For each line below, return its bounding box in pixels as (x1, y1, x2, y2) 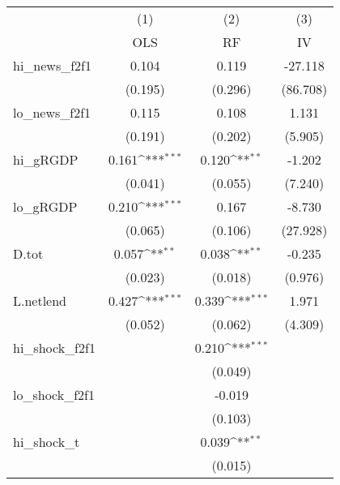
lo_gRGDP (13, 197, 78, 216)
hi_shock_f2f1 (13, 338, 96, 357)
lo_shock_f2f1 (13, 385, 95, 404)
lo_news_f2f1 (13, 103, 91, 122)
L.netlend (13, 291, 67, 310)
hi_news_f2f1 (13, 56, 91, 75)
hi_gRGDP (13, 150, 79, 169)
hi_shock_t (13, 432, 80, 451)
